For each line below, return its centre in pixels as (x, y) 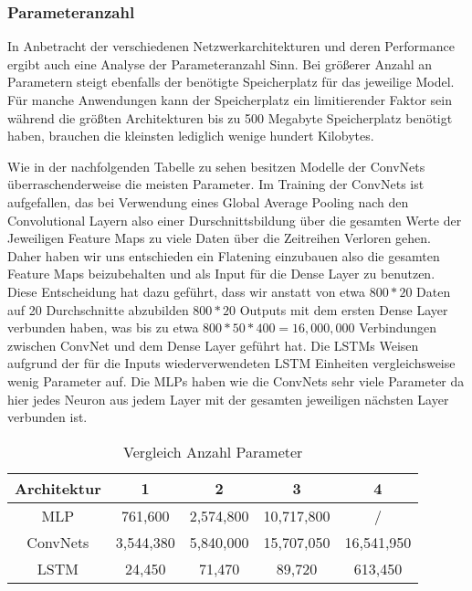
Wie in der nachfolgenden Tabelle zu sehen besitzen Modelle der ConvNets (216, 166)
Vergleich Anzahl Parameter (213, 451)
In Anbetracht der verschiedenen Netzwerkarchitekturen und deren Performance (231, 46)
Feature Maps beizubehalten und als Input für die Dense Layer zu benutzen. (221, 274)
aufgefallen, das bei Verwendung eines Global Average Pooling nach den (208, 201)
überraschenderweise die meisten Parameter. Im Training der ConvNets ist (216, 184)
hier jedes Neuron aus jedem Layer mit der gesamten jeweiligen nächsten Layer (228, 399)
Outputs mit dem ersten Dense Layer (344, 309)
